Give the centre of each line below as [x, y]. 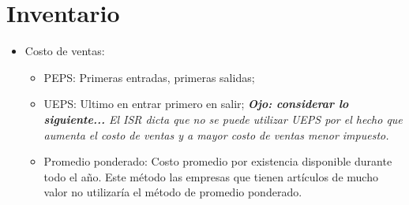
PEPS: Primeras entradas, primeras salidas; [149, 77]
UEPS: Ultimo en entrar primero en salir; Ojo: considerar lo [196, 104]
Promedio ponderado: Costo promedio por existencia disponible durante [218, 161]
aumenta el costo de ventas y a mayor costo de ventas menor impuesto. [216, 134]
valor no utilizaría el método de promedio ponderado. [173, 192]
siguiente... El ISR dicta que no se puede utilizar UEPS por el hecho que [223, 119]
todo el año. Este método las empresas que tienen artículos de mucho [211, 176]
